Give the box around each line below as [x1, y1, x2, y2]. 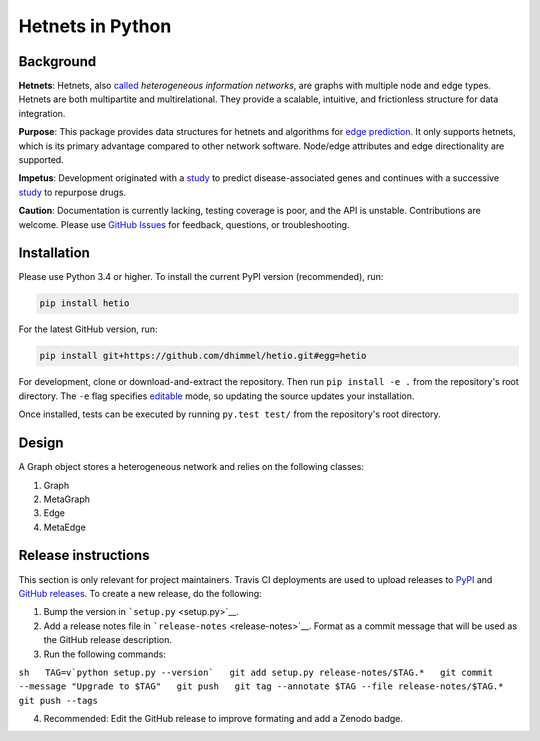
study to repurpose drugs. [18, 186, 127, 198]
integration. [18, 107, 66, 119]
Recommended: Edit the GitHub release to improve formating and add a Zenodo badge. [43, 713, 404, 725]
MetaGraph [43, 493, 90, 505]
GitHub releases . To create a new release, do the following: [18, 587, 262, 599]
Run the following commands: [43, 648, 167, 660]
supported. [18, 154, 64, 166]
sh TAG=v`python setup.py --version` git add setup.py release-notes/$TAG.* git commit [18, 666, 494, 678]
